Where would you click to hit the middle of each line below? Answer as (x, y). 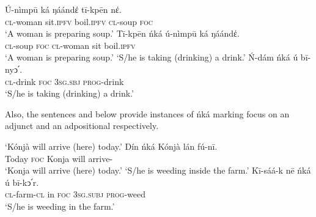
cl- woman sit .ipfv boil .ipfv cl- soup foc (79, 21)
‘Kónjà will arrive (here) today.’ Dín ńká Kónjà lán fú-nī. (111, 146)
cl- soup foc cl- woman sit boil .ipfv (70, 45)
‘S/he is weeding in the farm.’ (60, 206)
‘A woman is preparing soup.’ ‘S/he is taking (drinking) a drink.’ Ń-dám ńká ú (152, 57)
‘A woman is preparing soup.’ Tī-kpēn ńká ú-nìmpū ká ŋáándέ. (122, 33)
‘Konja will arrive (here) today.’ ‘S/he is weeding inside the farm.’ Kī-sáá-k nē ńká (158, 170)
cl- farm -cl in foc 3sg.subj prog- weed (75, 194)
